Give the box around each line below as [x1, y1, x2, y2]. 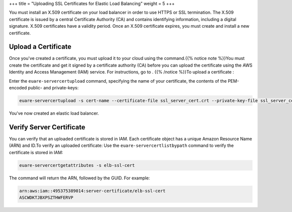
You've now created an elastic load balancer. [9, 110, 99, 116]
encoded [9, 85, 27, 91]
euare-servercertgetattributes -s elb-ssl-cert [19, 162, 135, 168]
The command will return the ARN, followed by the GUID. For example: [9, 175, 150, 181]
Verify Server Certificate [9, 123, 85, 131]
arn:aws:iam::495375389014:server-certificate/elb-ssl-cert [19, 188, 166, 194]
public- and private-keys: [28, 85, 79, 91]
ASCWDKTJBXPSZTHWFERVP [19, 195, 73, 200]
